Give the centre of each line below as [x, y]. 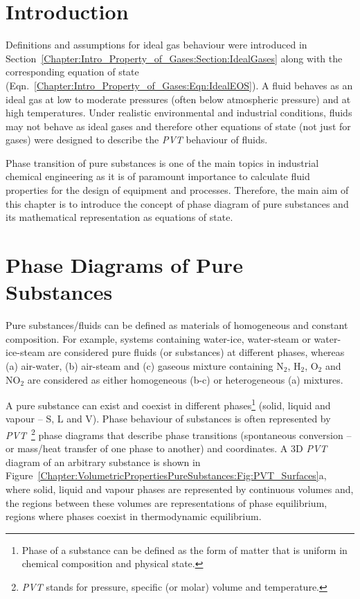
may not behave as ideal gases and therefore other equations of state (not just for [178, 126]
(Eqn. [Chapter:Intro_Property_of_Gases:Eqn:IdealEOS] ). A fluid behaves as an [179, 85]
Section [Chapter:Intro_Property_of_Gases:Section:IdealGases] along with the [174, 58]
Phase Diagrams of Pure [124, 265]
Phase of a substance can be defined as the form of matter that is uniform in [184, 549]
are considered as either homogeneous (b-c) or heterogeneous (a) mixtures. [185, 379]
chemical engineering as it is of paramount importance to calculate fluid [158, 176]
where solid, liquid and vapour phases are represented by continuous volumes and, [180, 489]
